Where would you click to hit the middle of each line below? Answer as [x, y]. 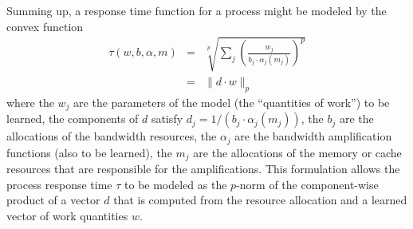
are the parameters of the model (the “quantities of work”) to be [232, 102]
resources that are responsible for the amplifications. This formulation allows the [203, 168]
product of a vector [53, 200]
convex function [45, 26]
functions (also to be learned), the [89, 152]
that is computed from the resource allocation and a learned [260, 200]
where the [30, 102]
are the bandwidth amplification [313, 136]
